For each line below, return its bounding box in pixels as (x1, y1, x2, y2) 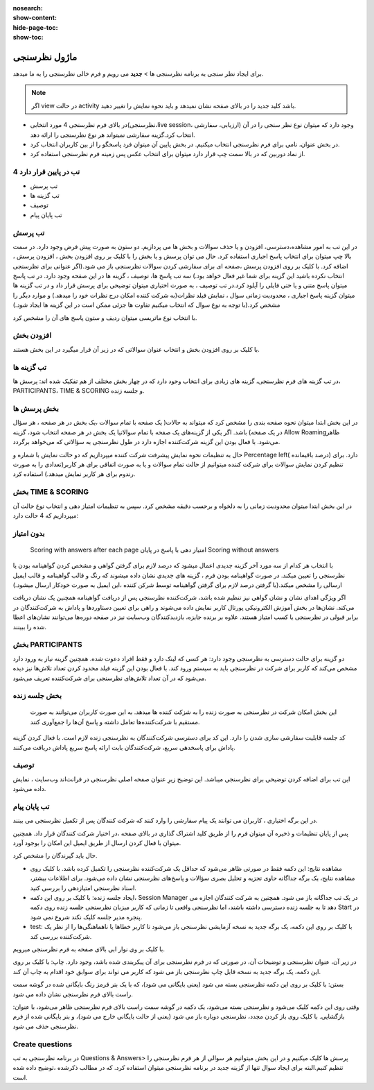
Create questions (12, 1039, 73, 1049)
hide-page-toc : (12, 23, 58, 31)
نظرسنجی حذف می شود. (12, 1022, 79, 1030)
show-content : (12, 14, 57, 22)
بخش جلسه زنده (12, 691, 62, 701)
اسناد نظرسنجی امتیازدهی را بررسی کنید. (30, 883, 136, 892)
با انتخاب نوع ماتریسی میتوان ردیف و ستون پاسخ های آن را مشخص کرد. (12, 313, 197, 322)
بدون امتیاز (12, 528, 45, 538)
